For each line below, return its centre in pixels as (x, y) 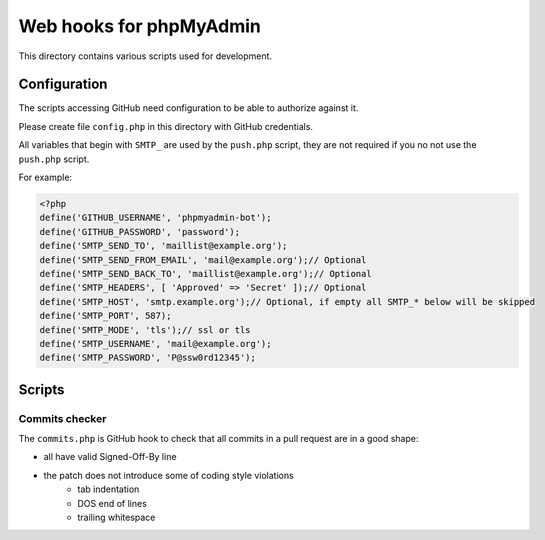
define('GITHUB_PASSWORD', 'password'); (139, 231)
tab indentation (108, 489)
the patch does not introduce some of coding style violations (168, 475)
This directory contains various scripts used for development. (145, 56)
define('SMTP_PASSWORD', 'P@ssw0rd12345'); (148, 358)
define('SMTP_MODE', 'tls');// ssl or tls (145, 329)
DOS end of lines (112, 503)
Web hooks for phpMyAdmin (140, 26)
